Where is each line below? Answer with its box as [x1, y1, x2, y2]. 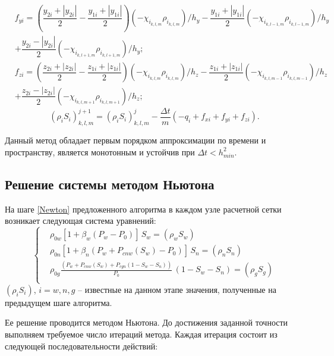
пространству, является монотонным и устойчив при [5, 145, 195, 158]
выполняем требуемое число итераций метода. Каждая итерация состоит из [5, 327, 278, 340]
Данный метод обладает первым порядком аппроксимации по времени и [5, 134, 266, 146]
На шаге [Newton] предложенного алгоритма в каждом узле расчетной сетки [5, 202, 282, 215]
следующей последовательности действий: [5, 339, 158, 352]
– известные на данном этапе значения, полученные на [77, 283, 276, 295]
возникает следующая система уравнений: [5, 214, 156, 227]
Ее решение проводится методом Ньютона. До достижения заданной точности [5, 316, 288, 329]
